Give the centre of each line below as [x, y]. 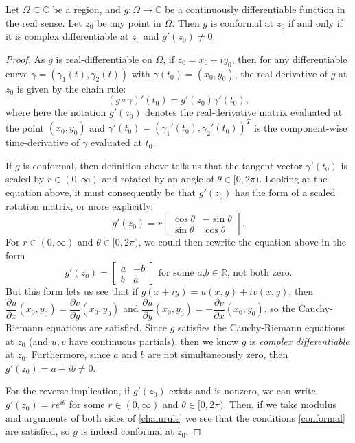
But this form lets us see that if [72, 291]
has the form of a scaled [285, 192]
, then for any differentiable [289, 59]
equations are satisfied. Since [106, 327]
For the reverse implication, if [68, 391]
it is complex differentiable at [67, 36]
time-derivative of [43, 142]
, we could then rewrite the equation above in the [242, 242]
